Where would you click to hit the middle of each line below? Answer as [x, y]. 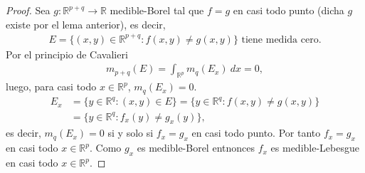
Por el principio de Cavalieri [67, 54]
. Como [106, 148]
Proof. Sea [28, 10]
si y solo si [131, 133]
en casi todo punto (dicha [289, 10]
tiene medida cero [280, 40]
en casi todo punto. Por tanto [256, 133]
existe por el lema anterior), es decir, [86, 24]
